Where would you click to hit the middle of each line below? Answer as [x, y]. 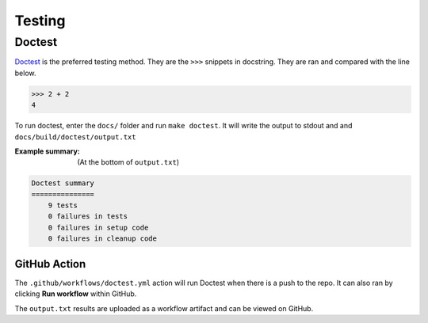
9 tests [63, 205]
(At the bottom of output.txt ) [128, 162]
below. [25, 73]
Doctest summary [63, 183]
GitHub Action [50, 264]
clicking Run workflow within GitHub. [76, 294]
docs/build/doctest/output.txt [75, 137]
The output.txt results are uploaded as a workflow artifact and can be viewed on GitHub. [164, 308]
